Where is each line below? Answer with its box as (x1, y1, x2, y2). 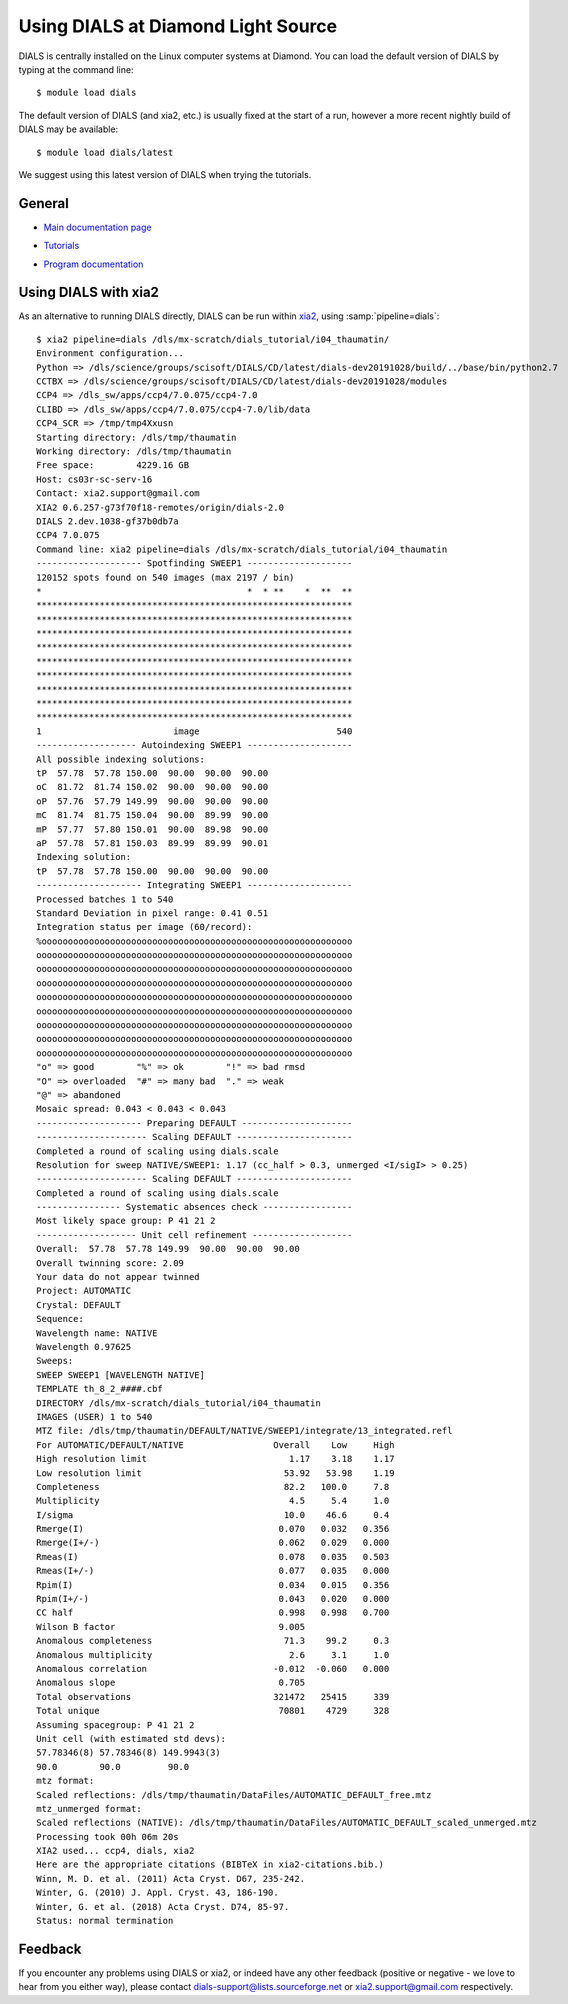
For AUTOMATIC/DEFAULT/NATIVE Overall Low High (36, 1439, 395, 1450)
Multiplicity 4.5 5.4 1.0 (36, 1495, 390, 1507)
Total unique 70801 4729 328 (36, 1705, 390, 1717)
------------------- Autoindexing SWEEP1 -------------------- (36, 740, 353, 751)
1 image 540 (36, 725, 353, 737)
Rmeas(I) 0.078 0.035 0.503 (36, 1551, 390, 1562)
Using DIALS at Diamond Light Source (18, 15, 338, 37)
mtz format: (36, 1775, 95, 1787)
